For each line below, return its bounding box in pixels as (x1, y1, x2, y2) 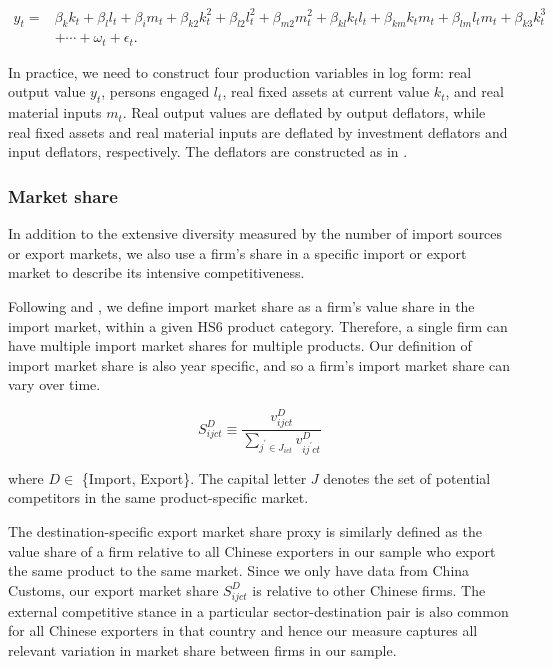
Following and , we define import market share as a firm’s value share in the (8, 295, 475, 316)
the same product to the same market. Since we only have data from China (8, 560, 470, 581)
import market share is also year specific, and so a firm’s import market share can (8, 354, 511, 375)
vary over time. (8, 374, 101, 395)
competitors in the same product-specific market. (8, 487, 309, 508)
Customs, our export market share (8, 579, 219, 600)
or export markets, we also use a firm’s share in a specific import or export (8, 242, 467, 263)
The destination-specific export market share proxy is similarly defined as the (8, 521, 482, 542)
